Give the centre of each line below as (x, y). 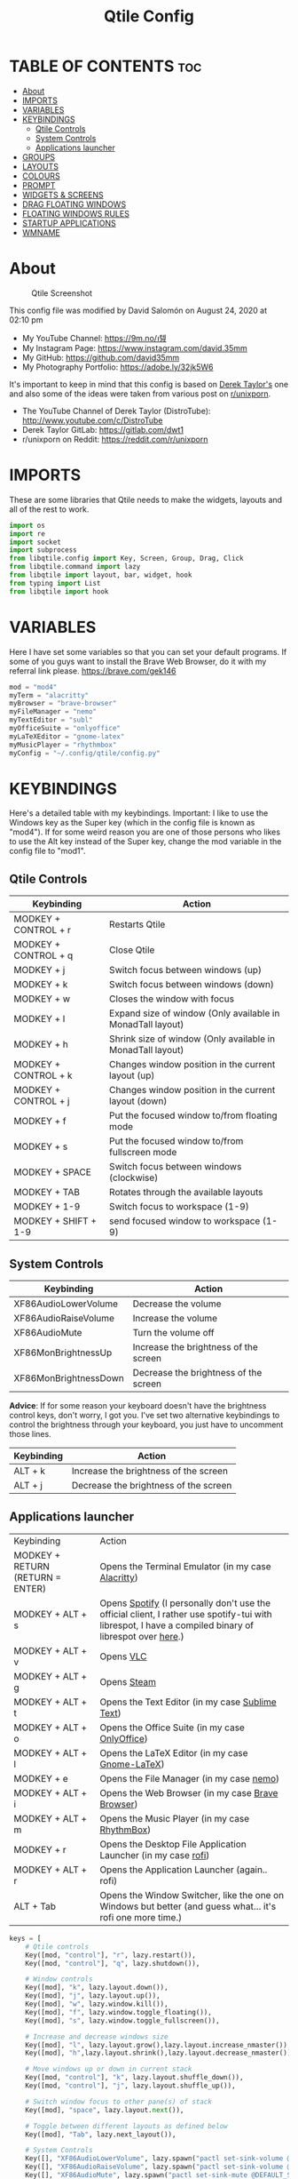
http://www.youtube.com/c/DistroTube (92, 420)
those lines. (30, 1434)
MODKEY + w (42, 999)
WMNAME (41, 232)
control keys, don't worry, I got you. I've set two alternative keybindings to (145, 1416)
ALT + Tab (35, 1906)
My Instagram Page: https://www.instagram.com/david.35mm (135, 347)
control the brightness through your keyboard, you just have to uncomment (146, 1425)
